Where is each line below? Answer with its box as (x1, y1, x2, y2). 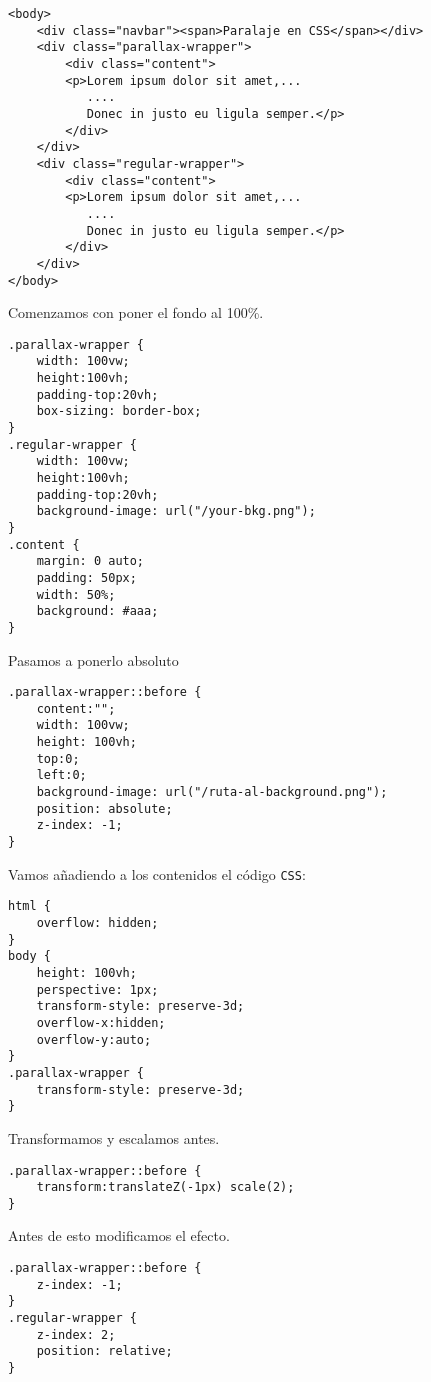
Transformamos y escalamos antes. (8, 1127, 220, 1148)
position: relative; (36, 1344, 173, 1359)
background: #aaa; (36, 604, 159, 619)
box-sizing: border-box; (36, 404, 202, 419)
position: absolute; (36, 801, 173, 816)
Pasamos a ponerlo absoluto (8, 649, 179, 670)
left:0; (36, 768, 87, 783)
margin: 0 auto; (36, 554, 145, 569)
